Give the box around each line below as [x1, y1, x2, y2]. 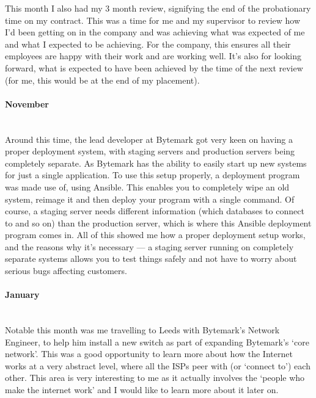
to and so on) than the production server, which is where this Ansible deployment [5, 216, 312, 229]
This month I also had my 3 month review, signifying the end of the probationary [5, 2, 311, 14]
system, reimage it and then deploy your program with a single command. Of [5, 192, 295, 205]
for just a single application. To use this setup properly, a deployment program [5, 168, 300, 181]
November [5, 97, 50, 110]
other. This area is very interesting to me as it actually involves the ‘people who [5, 371, 305, 384]
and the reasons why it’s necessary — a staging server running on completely [5, 240, 294, 253]
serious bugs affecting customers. [5, 264, 127, 277]
